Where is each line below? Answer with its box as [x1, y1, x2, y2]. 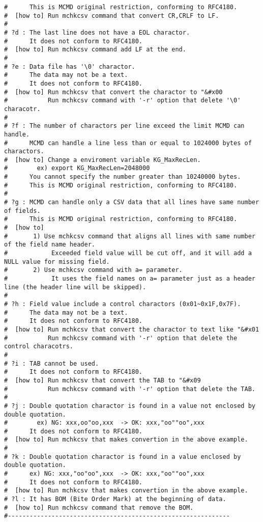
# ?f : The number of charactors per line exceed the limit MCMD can [4, 122, 245, 130]
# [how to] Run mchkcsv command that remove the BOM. [4, 504, 194, 511]
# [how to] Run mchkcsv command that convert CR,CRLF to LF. [4, 12, 219, 19]
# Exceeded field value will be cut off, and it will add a [4, 250, 252, 257]
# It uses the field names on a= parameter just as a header [4, 275, 255, 282]
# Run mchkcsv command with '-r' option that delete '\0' [4, 97, 241, 104]
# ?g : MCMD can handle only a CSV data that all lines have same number [4, 199, 259, 206]
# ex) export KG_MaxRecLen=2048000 [4, 164, 150, 172]
